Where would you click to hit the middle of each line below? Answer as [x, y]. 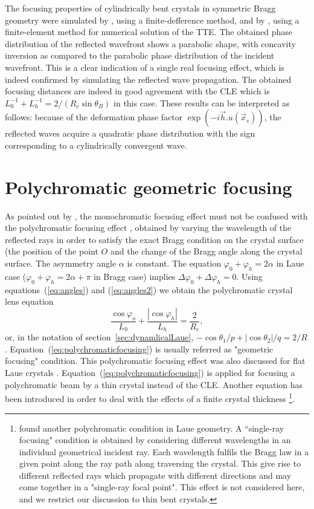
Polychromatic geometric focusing [149, 186]
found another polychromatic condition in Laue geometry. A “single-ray [152, 428]
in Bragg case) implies [135, 276]
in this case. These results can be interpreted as [202, 102]
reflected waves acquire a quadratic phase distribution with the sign [130, 133]
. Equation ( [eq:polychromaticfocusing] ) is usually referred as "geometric [139, 349]
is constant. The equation [174, 263]
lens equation [29, 301]
